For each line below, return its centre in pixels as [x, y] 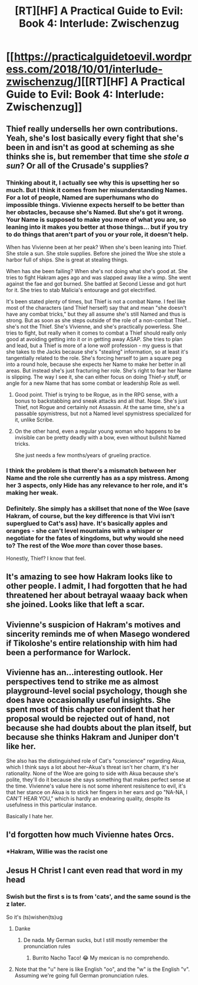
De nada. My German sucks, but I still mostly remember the [95, 940]
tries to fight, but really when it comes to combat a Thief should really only [96, 333]
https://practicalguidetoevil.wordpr [103, 57]
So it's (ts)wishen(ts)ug [34, 917]
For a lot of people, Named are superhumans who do [82, 197]
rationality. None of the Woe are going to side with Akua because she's [92, 773]
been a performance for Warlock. [69, 652]
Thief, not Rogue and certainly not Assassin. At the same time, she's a [99, 407]
